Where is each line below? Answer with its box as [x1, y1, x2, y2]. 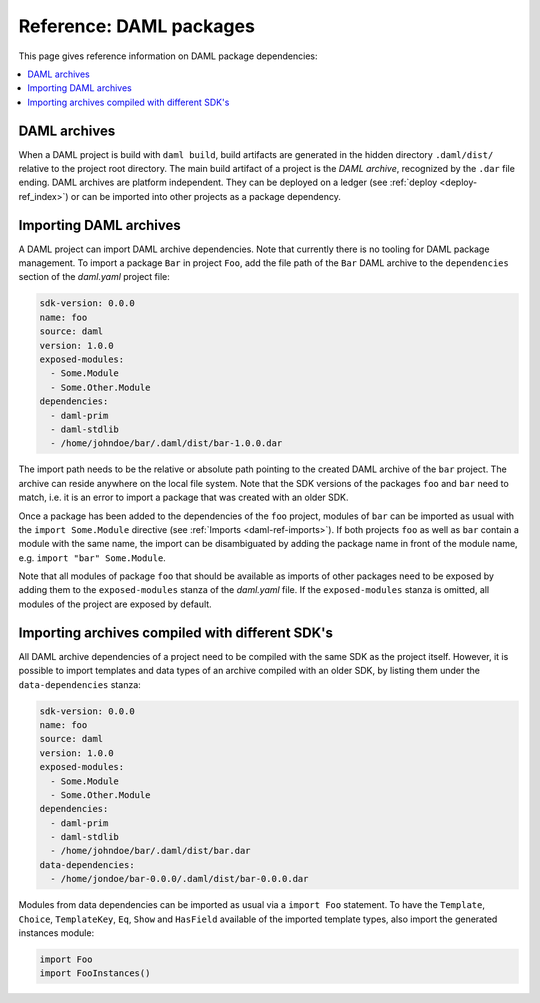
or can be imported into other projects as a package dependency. [70, 190, 342, 202]
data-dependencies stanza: [18, 678, 142, 690]
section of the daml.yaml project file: [18, 271, 170, 283]
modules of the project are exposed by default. [18, 598, 212, 610]
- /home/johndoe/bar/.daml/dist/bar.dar [50, 845, 251, 857]
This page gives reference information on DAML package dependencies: [18, 50, 318, 62]
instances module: [18, 927, 95, 939]
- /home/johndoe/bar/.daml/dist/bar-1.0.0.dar [50, 438, 283, 449]
